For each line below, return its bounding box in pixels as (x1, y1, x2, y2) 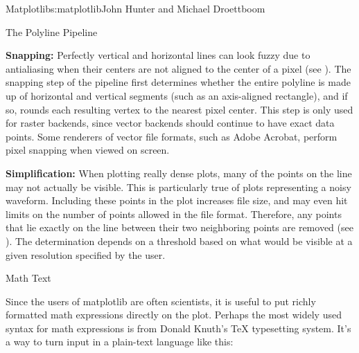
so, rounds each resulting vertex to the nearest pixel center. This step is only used (6, 102, 353, 116)
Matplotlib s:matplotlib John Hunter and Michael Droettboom (6, 1, 265, 15)
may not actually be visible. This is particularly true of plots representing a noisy (6, 179, 351, 194)
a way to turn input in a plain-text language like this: (6, 334, 234, 349)
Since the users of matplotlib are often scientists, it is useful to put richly (6, 293, 316, 308)
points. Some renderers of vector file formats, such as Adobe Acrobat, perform (6, 129, 338, 143)
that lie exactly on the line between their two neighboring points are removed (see (6, 220, 353, 235)
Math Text (6, 271, 51, 285)
